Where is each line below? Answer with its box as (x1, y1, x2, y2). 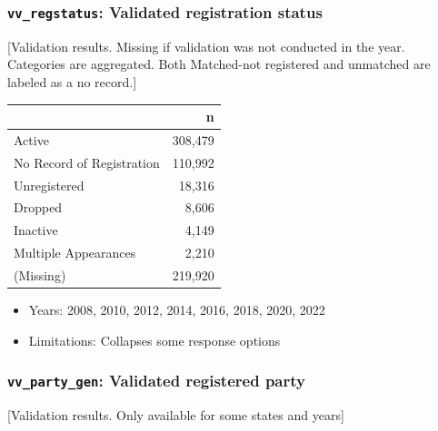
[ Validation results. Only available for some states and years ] (7, 406, 344, 425)
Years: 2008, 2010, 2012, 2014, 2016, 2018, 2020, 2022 (28, 300, 325, 319)
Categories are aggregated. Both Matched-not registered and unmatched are (7, 54, 431, 73)
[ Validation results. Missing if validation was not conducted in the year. (7, 36, 405, 55)
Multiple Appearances (14, 243, 136, 262)
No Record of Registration (14, 152, 160, 171)
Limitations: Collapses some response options (28, 330, 281, 349)
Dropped (14, 198, 63, 217)
